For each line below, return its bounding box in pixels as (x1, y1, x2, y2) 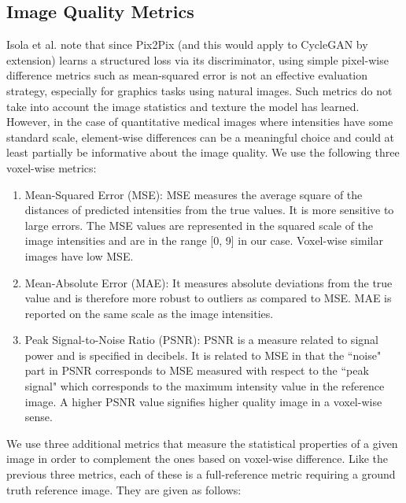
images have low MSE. (24, 247, 134, 264)
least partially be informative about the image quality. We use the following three (6, 144, 400, 161)
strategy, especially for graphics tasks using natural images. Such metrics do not (6, 82, 393, 98)
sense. (24, 409, 53, 425)
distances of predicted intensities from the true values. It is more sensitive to (24, 202, 394, 218)
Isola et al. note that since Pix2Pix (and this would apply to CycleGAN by (6, 36, 368, 53)
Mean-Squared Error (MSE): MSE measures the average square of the (24, 186, 363, 202)
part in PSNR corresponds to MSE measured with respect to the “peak (24, 362, 369, 379)
